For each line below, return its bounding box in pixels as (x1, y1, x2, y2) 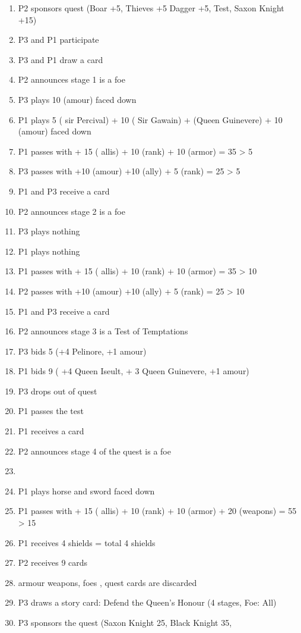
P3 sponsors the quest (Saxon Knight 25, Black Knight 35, (18, 616, 232, 628)
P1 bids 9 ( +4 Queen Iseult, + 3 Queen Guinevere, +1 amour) (18, 365, 249, 377)
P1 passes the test (18, 405, 84, 417)
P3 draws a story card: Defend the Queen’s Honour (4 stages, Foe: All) (18, 596, 277, 609)
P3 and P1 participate (18, 33, 99, 46)
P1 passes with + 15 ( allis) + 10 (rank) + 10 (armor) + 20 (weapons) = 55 (18, 504, 297, 517)
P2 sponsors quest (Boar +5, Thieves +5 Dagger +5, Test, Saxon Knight (18, 2, 284, 14)
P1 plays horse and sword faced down (18, 484, 155, 497)
